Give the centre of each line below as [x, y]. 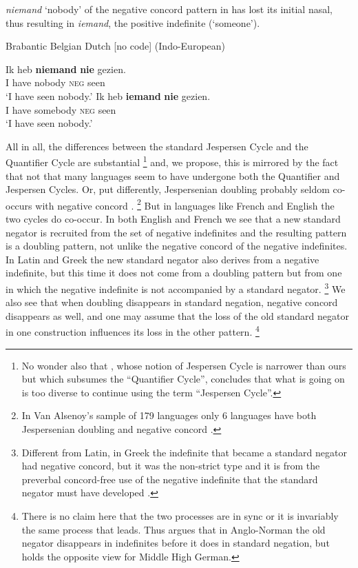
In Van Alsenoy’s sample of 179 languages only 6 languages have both [169, 415]
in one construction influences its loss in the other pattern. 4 [133, 331]
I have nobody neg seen [55, 82]
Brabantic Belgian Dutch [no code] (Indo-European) [116, 46]
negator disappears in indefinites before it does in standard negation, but [176, 543]
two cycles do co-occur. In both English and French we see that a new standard [173, 219]
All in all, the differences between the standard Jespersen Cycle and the [157, 146]
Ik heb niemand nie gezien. [66, 69]
